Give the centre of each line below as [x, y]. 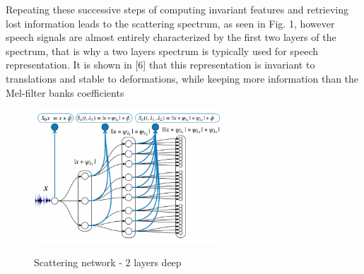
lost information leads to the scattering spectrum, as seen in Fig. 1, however [170, 23]
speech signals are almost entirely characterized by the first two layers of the [171, 37]
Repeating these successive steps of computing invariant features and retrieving [177, 9]
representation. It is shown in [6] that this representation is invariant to [160, 65]
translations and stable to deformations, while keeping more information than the [182, 78]
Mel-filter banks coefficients [65, 92]
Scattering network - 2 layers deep [108, 262]
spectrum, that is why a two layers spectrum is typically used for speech [162, 50]
